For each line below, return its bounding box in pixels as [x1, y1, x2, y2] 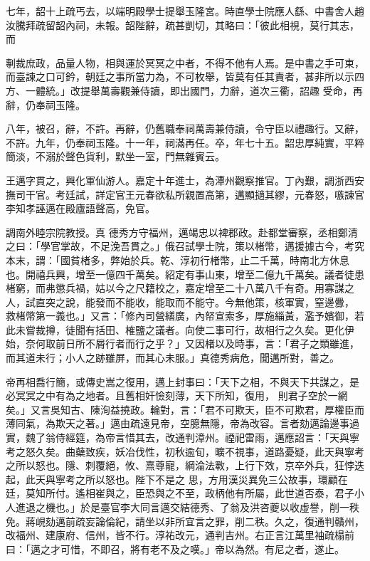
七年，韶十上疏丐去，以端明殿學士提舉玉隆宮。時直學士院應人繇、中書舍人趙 [6, 4, 364, 18]
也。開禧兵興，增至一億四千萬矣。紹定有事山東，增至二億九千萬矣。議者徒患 [6, 266, 364, 281]
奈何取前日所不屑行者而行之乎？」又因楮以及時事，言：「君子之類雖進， [25, 336, 359, 351]
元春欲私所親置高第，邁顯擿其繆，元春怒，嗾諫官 [134, 187, 364, 201]
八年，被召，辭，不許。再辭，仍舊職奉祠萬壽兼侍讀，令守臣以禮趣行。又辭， [6, 121, 364, 136]
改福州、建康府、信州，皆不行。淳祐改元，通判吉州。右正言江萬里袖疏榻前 [6, 528, 354, 542]
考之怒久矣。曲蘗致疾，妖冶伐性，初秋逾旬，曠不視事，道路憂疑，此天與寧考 [6, 444, 364, 458]
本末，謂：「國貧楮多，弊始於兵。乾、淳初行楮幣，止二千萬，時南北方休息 [6, 252, 349, 267]
